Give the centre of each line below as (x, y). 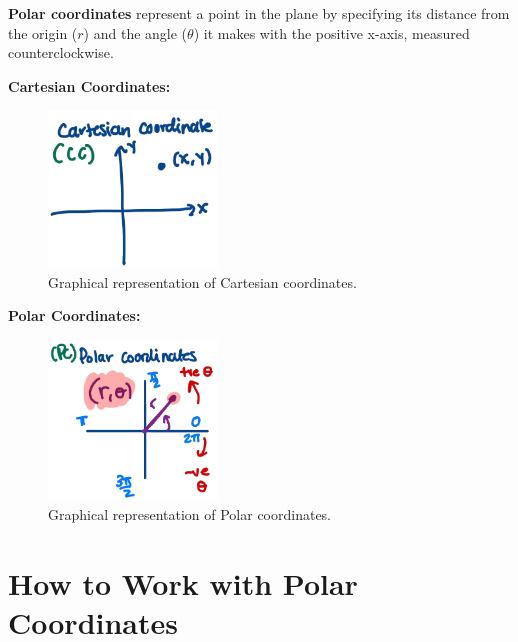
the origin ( (43, 32)
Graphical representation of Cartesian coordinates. (202, 281)
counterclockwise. (61, 52)
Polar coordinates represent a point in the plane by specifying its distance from (259, 13)
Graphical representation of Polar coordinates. (190, 514)
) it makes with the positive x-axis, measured (331, 32)
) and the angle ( (135, 32)
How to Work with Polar (183, 582)
